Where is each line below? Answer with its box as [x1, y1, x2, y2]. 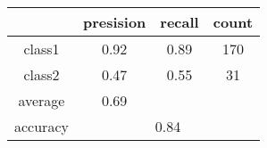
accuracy [14, 116, 69, 136]
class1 [23, 38, 60, 59]
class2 [23, 64, 60, 85]
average [18, 90, 65, 111]
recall [160, 12, 199, 32]
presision [82, 12, 146, 32]
